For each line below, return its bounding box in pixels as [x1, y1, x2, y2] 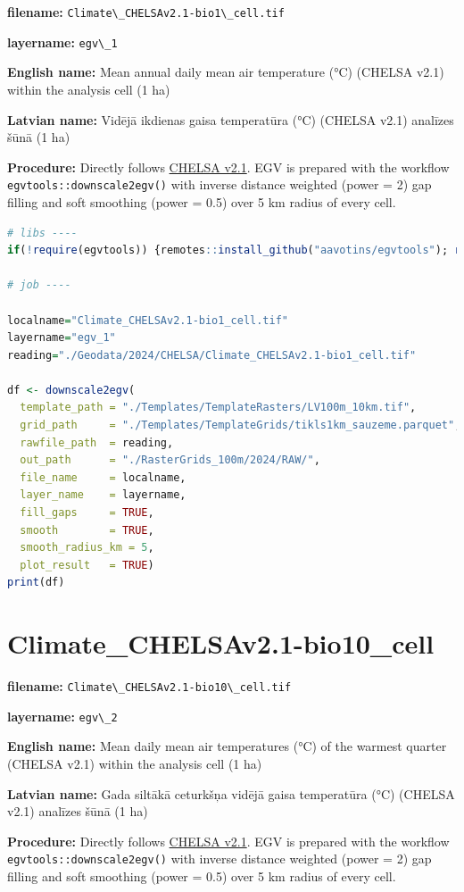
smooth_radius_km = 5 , [20, 541, 154, 554]
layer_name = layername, [20, 488, 186, 502]
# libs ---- [7, 226, 78, 239]
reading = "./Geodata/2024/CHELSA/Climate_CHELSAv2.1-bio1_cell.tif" [7, 348, 417, 362]
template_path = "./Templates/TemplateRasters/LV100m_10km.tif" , [20, 401, 417, 414]
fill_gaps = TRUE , [20, 506, 154, 520]
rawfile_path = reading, [20, 436, 174, 449]
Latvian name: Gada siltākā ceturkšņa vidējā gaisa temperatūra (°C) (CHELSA [7, 784, 455, 803]
